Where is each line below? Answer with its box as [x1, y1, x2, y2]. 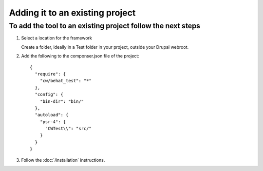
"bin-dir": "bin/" [39, 98, 84, 104]
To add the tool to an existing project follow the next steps [9, 21, 201, 30]
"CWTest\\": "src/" [45, 126, 92, 132]
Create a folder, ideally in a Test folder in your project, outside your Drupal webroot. [21, 44, 189, 50]
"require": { [35, 71, 66, 76]
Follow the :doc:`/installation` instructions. [21, 157, 105, 163]
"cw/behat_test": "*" [39, 78, 92, 84]
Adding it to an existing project [9, 7, 136, 18]
